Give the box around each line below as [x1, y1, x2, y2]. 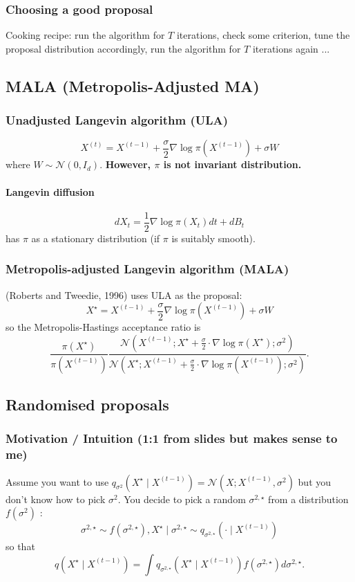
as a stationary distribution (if [31, 230, 160, 245]
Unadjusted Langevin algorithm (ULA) [6, 111, 229, 129]
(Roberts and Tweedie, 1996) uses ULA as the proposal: [6, 287, 242, 302]
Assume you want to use [6, 474, 109, 489]
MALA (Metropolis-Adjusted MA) [6, 75, 260, 96]
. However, [99, 157, 151, 172]
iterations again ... [252, 41, 330, 55]
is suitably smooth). [171, 230, 256, 245]
